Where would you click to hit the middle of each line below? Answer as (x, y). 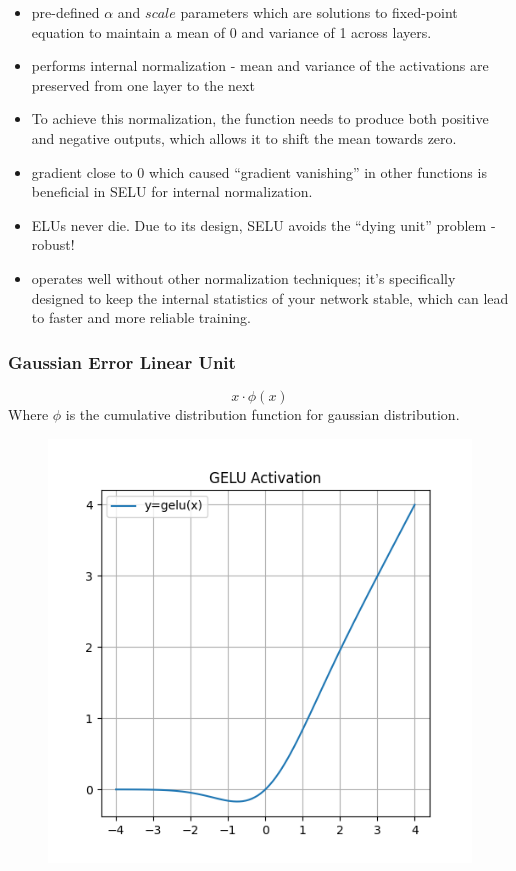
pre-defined (65, 12)
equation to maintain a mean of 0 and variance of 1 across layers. (231, 31)
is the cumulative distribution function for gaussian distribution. (262, 413)
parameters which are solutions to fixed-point (319, 12)
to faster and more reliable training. (141, 317)
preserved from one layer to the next (143, 84)
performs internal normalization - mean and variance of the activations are (260, 65)
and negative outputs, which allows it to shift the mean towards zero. (244, 137)
